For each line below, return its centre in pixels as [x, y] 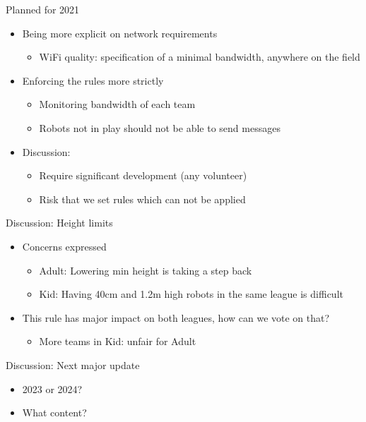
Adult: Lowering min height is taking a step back [146, 270]
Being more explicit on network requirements [120, 33]
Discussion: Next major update [73, 364]
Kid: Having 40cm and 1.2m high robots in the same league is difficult [191, 294]
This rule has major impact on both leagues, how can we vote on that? [176, 317]
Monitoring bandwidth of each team [117, 104]
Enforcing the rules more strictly [93, 80]
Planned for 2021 [43, 9]
